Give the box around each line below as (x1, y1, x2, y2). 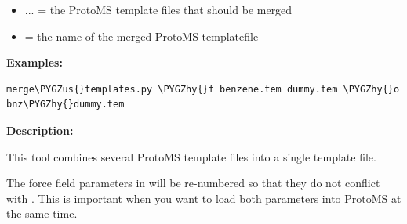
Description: (6, 121, 74, 138)
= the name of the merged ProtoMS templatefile (24, 27, 259, 44)
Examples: (6, 54, 63, 70)
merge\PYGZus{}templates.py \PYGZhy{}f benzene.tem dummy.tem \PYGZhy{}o (6, 83, 400, 95)
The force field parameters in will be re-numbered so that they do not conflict (6, 175, 380, 191)
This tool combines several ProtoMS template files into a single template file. (6, 148, 376, 164)
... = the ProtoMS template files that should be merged (24, 2, 293, 17)
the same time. (6, 205, 78, 222)
